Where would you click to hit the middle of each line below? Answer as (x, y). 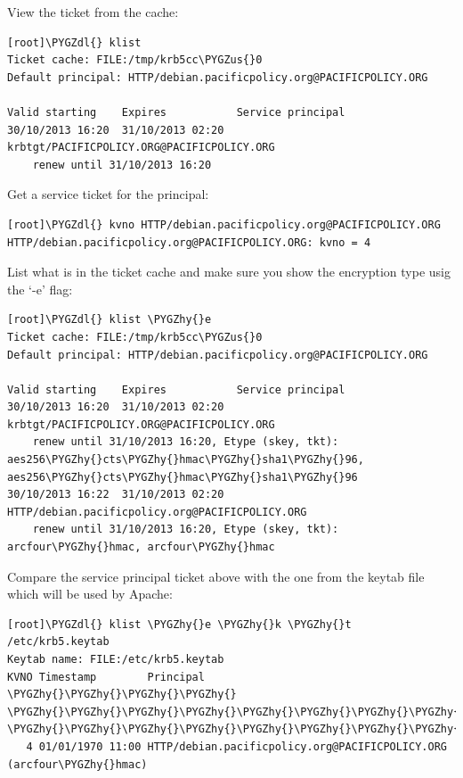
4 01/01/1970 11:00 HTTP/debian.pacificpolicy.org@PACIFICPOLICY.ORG (236, 746)
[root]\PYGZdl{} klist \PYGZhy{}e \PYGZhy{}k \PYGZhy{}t (179, 624)
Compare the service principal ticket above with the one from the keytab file (216, 576)
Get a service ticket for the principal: (108, 194)
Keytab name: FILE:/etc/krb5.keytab (116, 659)
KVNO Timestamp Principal (106, 677)
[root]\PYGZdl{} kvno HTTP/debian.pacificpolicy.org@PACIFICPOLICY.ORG (224, 224)
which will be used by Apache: (90, 594)
